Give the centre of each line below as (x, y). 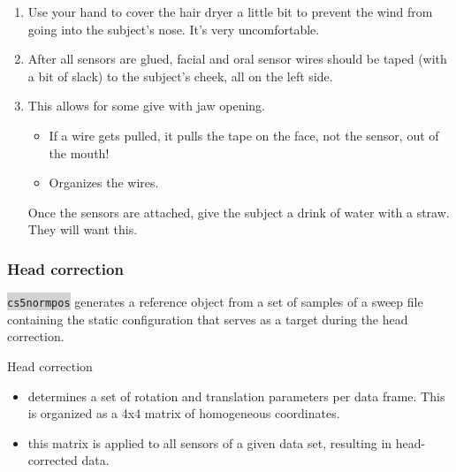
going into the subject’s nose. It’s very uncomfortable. (174, 29)
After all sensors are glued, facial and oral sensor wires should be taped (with (237, 59)
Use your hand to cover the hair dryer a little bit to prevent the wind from (230, 11)
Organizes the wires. (104, 183)
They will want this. (83, 229)
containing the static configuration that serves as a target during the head (208, 319)
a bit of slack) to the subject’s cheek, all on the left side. (180, 76)
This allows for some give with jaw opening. (146, 106)
